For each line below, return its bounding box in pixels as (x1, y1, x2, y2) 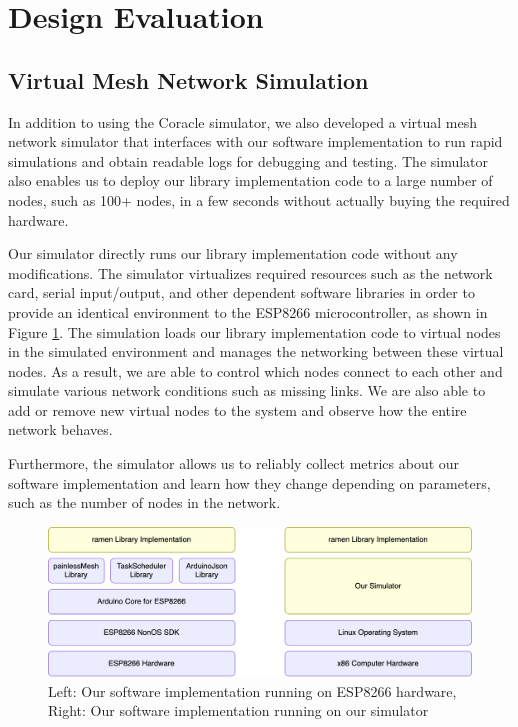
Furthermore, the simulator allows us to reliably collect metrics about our (8, 453, 460, 474)
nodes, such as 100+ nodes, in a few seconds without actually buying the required (8, 189, 510, 210)
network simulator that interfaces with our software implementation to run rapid (8, 131, 503, 152)
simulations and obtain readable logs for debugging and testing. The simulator (8, 150, 489, 171)
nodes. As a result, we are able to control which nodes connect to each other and (8, 360, 503, 381)
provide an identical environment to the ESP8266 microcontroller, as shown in (8, 301, 488, 322)
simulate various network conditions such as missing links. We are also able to (8, 380, 486, 401)
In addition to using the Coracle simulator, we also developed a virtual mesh (8, 111, 478, 132)
